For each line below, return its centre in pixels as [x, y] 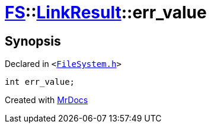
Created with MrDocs [47, 100]
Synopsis [33, 41]
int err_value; [40, 82]
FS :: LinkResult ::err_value [106, 12]
